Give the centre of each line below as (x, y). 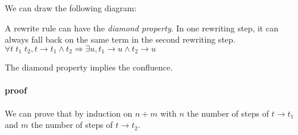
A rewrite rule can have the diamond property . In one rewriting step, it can (142, 28)
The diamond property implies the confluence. (89, 67)
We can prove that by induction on (69, 113)
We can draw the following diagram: (71, 8)
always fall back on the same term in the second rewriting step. (120, 39)
